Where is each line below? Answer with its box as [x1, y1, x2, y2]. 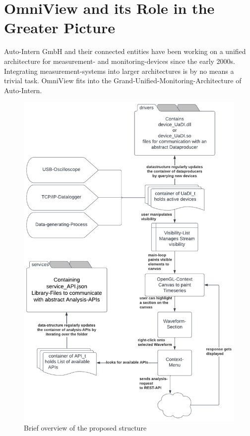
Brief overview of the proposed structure [24, 423, 147, 433]
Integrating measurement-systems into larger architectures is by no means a [4, 65, 234, 76]
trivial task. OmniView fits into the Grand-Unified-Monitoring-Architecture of [4, 75, 242, 86]
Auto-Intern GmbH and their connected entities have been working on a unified [4, 46, 246, 56]
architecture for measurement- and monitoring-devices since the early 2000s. [4, 55, 236, 66]
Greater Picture [4, 17, 115, 38]
